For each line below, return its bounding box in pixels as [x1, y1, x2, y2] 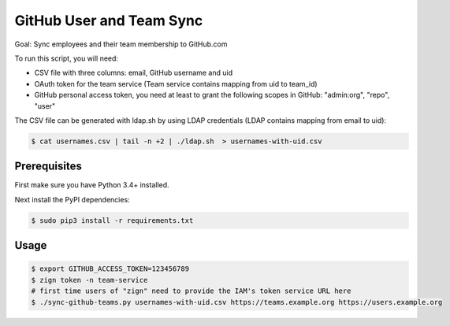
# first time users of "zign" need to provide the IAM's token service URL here [31, 287, 351, 295]
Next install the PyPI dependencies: [14, 194, 130, 204]
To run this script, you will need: [14, 54, 118, 63]
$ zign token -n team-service [31, 276, 148, 284]
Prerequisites [14, 160, 82, 173]
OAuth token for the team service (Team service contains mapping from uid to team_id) [34, 79, 318, 88]
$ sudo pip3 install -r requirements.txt [31, 216, 194, 224]
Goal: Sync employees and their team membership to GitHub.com [14, 39, 228, 49]
